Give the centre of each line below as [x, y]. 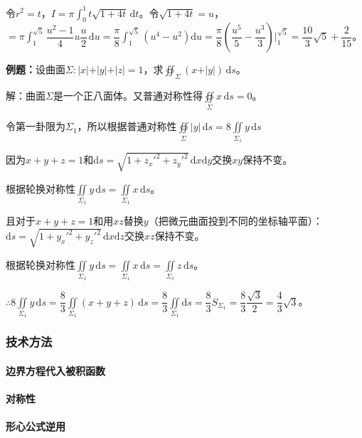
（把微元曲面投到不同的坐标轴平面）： [235, 221]
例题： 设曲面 [36, 69]
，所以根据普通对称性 [127, 126]
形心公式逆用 [36, 426]
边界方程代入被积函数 [55, 370]
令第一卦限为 [36, 126]
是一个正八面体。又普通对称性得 [128, 96]
